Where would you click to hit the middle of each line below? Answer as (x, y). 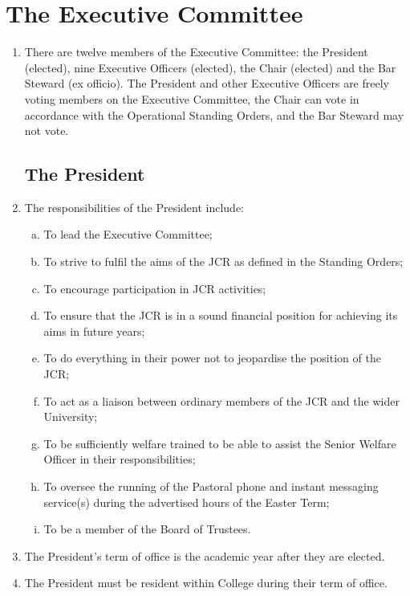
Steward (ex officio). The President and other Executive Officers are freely (207, 83)
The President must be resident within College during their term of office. (206, 583)
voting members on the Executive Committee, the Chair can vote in (192, 98)
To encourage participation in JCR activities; (155, 288)
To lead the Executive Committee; (128, 234)
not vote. (47, 131)
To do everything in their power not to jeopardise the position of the (212, 358)
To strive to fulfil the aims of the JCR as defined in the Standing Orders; (223, 261)
